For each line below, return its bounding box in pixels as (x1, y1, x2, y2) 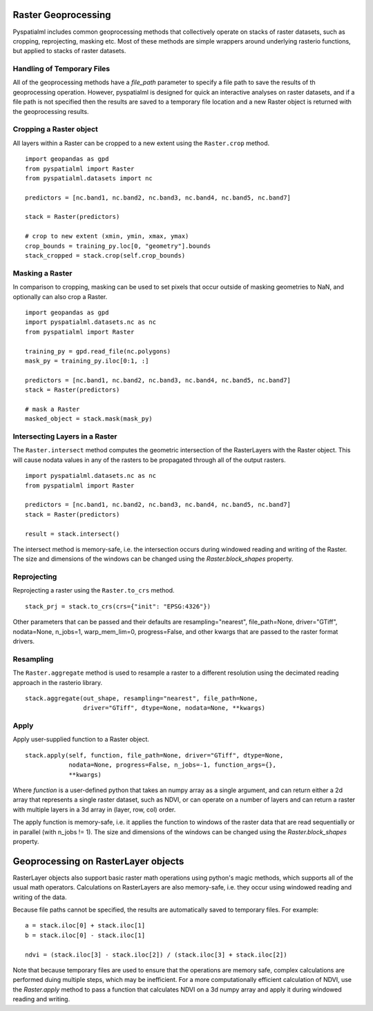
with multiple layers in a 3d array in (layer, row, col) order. (12, 805, 176, 813)
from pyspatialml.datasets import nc (25, 174, 153, 182)
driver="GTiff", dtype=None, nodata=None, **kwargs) (83, 704, 266, 712)
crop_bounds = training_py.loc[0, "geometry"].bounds (25, 242, 211, 250)
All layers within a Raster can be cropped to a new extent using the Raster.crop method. (12, 139, 270, 147)
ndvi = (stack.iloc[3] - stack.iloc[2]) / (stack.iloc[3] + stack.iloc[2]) (25, 950, 287, 959)
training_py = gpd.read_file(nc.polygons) (25, 347, 171, 355)
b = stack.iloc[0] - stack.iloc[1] (25, 931, 146, 939)
